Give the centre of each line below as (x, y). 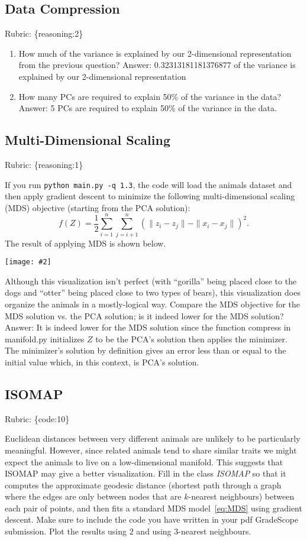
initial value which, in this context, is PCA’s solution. (102, 362)
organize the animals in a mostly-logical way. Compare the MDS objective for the (153, 304)
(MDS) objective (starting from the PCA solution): (98, 207)
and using (154, 531)
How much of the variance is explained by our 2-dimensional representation (155, 53)
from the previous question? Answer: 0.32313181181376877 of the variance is (157, 65)
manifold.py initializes (45, 338)
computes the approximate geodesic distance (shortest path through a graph (143, 485)
